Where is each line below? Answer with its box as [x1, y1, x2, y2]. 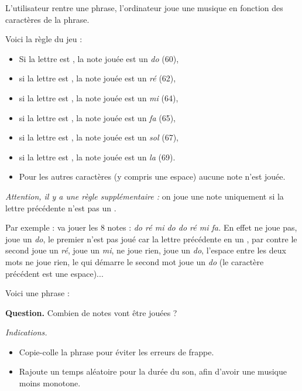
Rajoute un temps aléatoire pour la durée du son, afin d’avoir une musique [19, 365, 287, 378]
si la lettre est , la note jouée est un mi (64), [19, 91, 179, 104]
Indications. [5, 326, 47, 338]
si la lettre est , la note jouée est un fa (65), [19, 111, 176, 124]
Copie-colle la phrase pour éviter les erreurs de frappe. [19, 345, 214, 358]
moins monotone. [19, 377, 81, 389]
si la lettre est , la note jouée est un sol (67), [19, 131, 179, 143]
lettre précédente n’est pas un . [5, 201, 116, 214]
